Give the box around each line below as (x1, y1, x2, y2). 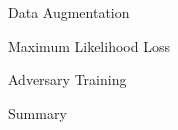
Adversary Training (8, 69, 127, 90)
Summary (8, 102, 67, 123)
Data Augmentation (8, 2, 130, 22)
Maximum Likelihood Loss (8, 35, 170, 56)
